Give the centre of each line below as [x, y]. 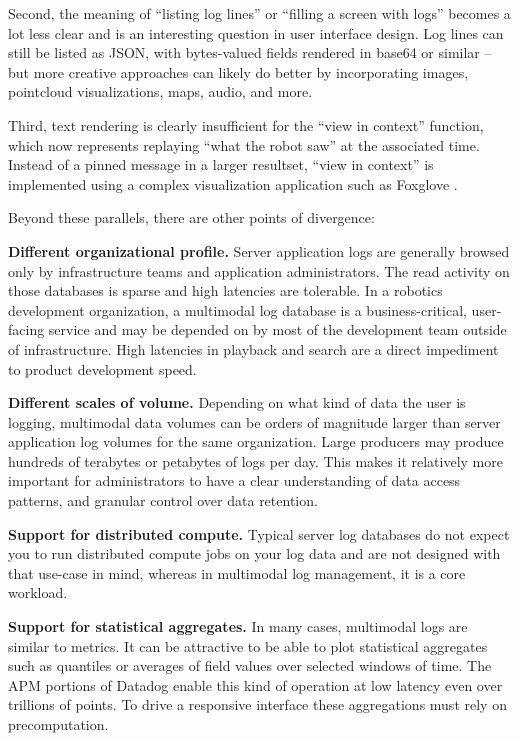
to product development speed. [102, 368]
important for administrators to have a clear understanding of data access [234, 480]
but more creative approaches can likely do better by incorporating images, [238, 71]
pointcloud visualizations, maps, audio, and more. [160, 91]
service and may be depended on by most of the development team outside [277, 329]
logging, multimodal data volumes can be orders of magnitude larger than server [254, 421]
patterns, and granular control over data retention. [163, 500]
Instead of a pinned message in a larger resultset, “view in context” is [221, 164]
